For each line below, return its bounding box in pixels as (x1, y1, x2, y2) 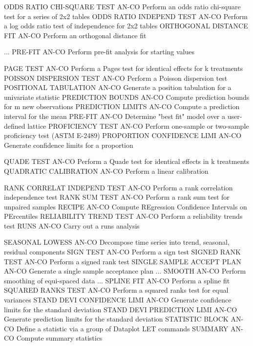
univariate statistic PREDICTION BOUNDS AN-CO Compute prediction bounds (4, 92, 250, 102)
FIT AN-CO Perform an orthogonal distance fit (4, 30, 147, 40)
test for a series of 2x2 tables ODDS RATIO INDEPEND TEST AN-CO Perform (4, 11, 248, 21)
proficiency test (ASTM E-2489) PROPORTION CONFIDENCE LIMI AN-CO (4, 130, 242, 140)
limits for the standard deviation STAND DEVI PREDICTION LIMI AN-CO (4, 304, 237, 314)
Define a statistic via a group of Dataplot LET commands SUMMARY (16, 323, 229, 333)
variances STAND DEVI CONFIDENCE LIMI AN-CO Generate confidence (4, 295, 232, 305)
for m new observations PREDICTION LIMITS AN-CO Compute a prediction (4, 101, 240, 112)
